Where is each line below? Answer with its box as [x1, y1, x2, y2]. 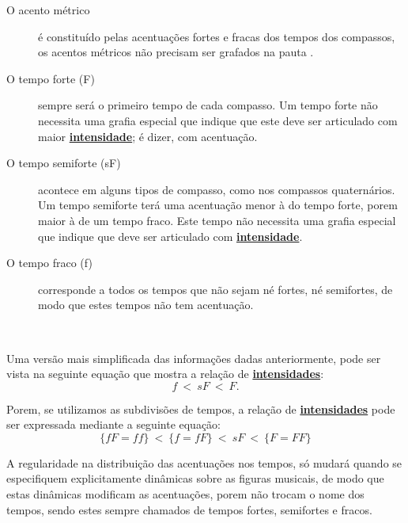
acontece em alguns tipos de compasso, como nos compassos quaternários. [38, 181, 395, 197]
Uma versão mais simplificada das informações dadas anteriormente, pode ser [6, 349, 381, 366]
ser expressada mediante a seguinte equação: [6, 416, 221, 433]
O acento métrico [6, 2, 90, 17]
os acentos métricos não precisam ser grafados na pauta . [38, 44, 314, 60]
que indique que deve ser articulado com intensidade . [38, 227, 303, 244]
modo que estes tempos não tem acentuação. [38, 296, 254, 313]
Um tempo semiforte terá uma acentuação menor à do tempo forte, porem [38, 197, 398, 213]
